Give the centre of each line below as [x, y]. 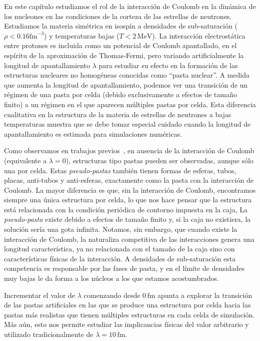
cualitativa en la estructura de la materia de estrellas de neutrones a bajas [118, 114]
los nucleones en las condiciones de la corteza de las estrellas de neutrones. [118, 16]
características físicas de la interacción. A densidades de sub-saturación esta [120, 258]
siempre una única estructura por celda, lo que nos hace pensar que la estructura [128, 200]
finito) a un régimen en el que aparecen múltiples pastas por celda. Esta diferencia [130, 104]
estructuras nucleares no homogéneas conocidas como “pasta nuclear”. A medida [127, 75]
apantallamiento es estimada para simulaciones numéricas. [93, 133]
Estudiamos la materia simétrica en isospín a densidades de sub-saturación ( [121, 26]
